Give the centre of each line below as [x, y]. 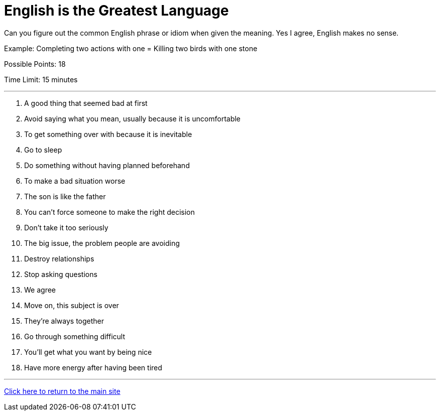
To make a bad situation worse [75, 181]
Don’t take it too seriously [66, 227]
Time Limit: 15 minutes [41, 79]
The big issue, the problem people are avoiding [102, 243]
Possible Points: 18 [35, 64]
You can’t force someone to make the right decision [109, 212]
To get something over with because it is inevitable [108, 134]
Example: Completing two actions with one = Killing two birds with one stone [131, 48]
